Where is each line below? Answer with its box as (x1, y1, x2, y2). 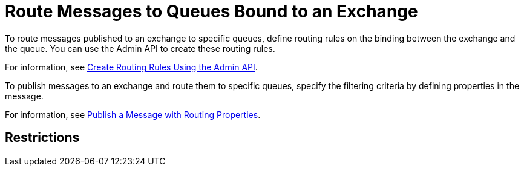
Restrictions (5, 130, 80, 146)
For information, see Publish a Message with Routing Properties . (5, 109, 261, 120)
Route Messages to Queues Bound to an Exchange (5, 1, 418, 22)
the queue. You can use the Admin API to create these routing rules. (5, 43, 275, 54)
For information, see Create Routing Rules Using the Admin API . (5, 61, 258, 72)
